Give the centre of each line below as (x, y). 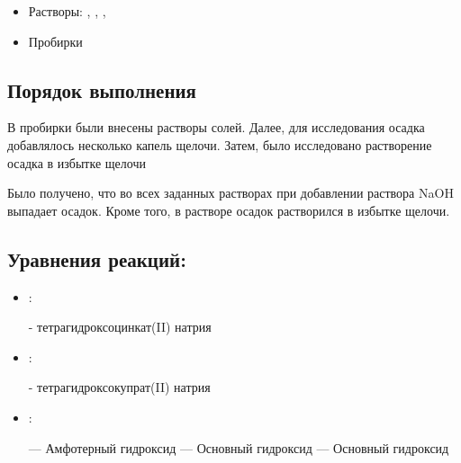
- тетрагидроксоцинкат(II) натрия (120, 327)
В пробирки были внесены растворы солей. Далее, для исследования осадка (216, 127)
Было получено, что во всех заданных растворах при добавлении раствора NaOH (230, 193)
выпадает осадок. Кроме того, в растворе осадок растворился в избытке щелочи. (229, 210)
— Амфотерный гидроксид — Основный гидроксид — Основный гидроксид (239, 447)
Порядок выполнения (102, 89)
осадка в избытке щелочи (77, 162)
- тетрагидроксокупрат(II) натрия (119, 387)
